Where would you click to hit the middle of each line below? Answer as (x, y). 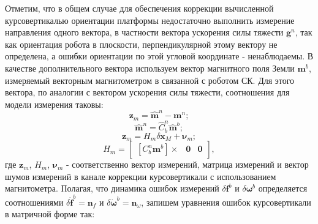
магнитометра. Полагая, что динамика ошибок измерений (112, 188)
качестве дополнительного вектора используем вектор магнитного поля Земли (150, 68)
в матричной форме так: (50, 214)
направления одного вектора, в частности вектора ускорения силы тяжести (144, 32)
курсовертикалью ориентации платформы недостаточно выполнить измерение (150, 20)
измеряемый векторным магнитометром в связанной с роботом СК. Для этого (150, 80)
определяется (283, 188)
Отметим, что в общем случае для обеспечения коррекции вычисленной (139, 8)
